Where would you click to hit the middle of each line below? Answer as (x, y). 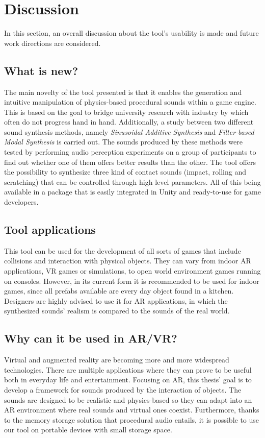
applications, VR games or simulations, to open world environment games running (132, 271)
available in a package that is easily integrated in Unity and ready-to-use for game (132, 192)
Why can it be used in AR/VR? (91, 338)
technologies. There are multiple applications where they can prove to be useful (128, 369)
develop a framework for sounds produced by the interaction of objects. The (123, 389)
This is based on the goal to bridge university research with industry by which (126, 112)
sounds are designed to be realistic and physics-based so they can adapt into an (128, 399)
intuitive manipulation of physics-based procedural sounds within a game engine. (130, 102)
